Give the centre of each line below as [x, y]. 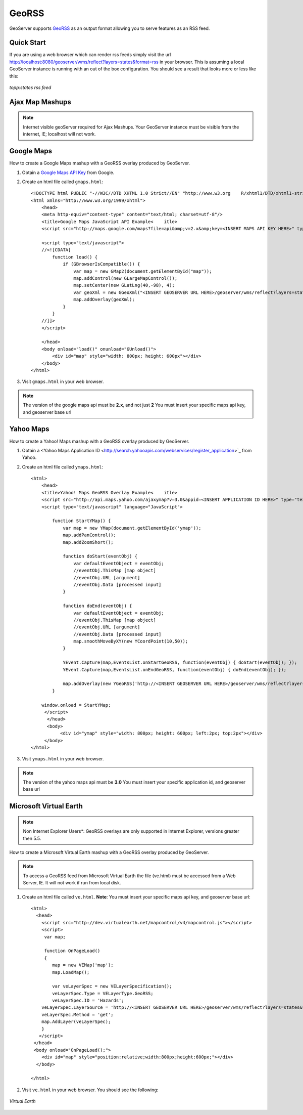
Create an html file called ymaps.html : [63, 467]
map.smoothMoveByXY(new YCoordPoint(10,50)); [131, 641]
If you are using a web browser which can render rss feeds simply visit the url [90, 55]
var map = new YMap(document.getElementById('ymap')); [132, 528]
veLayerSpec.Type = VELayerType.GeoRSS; [103, 993]
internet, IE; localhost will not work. [59, 134]
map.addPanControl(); [89, 535]
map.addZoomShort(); [88, 542]
